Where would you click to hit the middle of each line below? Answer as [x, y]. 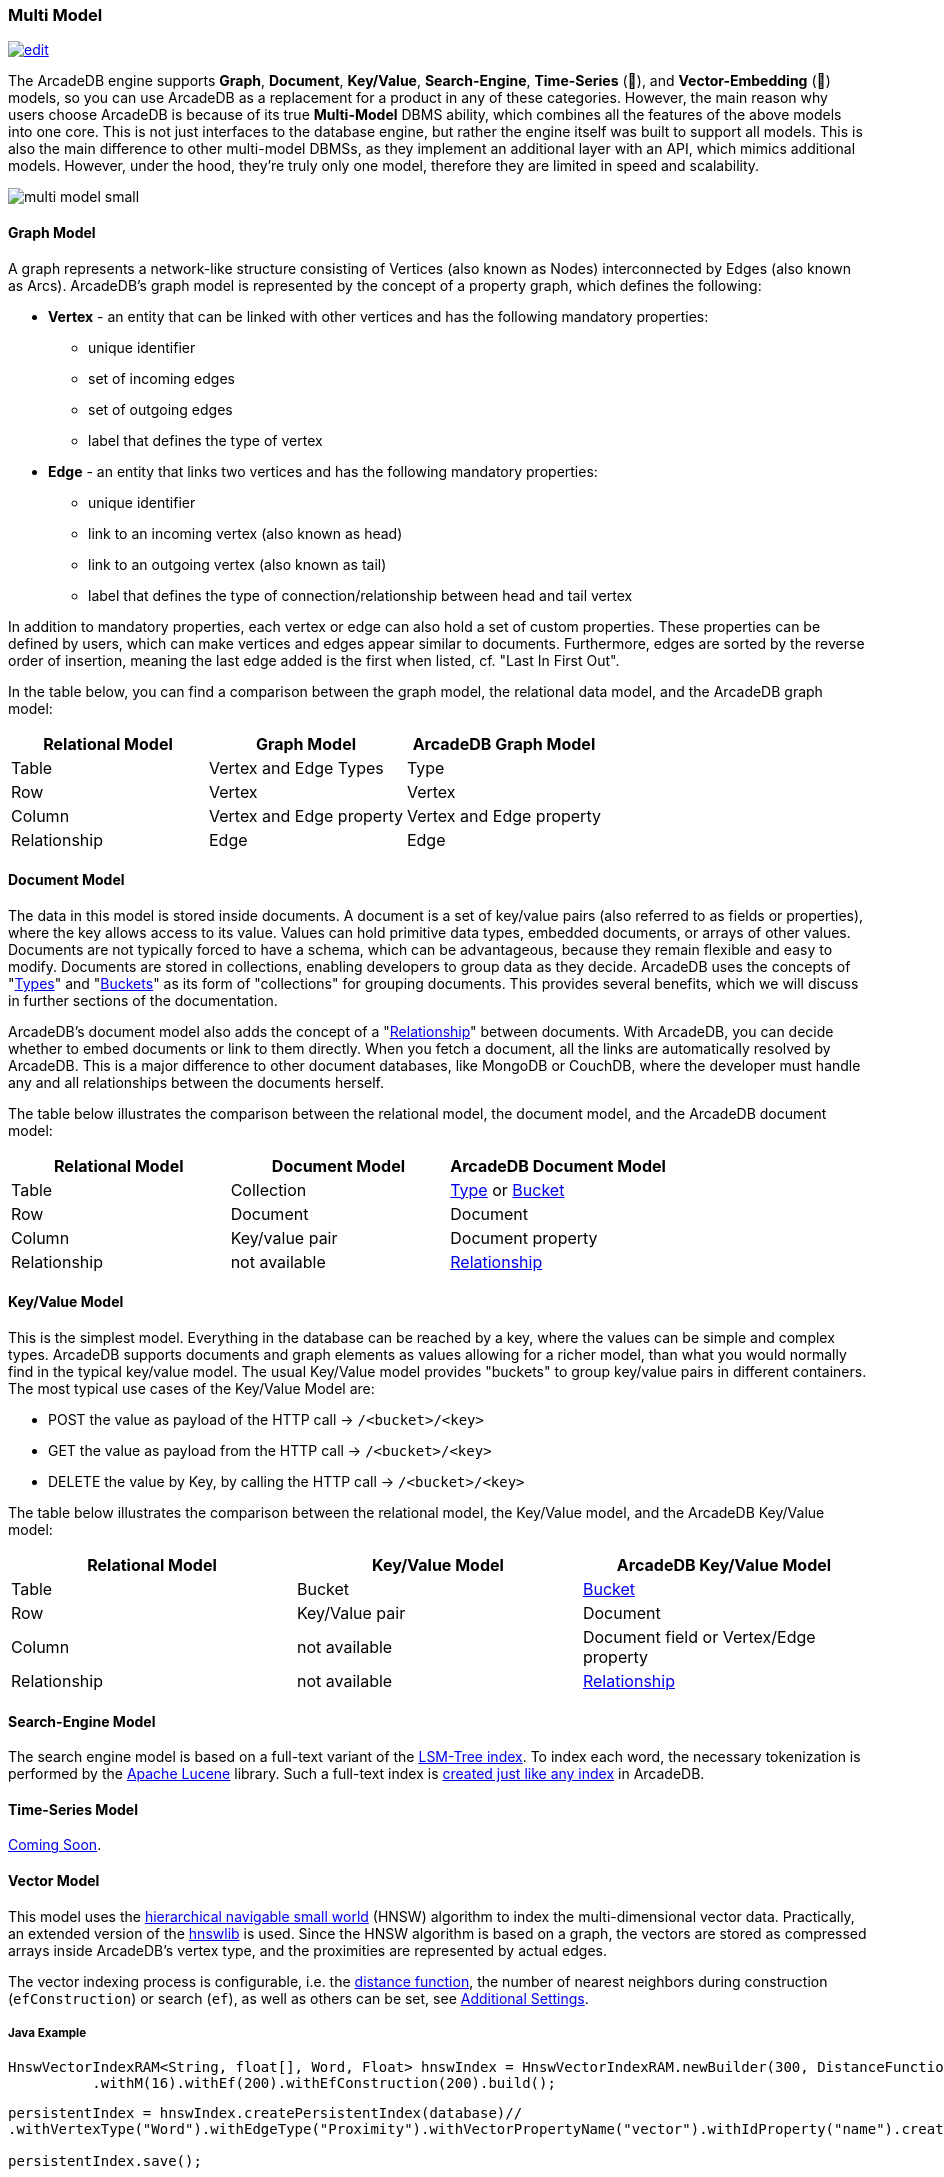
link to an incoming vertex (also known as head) [245, 533]
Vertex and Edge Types [296, 767]
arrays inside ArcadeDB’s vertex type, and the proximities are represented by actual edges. [307, 1950]
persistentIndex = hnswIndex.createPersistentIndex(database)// [265, 2113]
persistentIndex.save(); [105, 2161]
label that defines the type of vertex [205, 440]
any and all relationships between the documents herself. [196, 1082]
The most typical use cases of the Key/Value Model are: [191, 1389]
